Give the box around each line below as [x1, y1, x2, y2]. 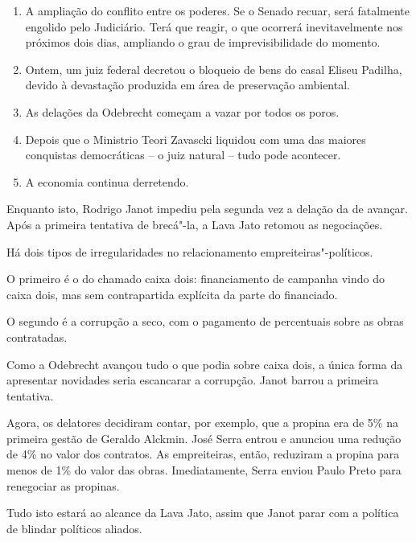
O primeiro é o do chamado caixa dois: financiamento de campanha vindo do [6, 270, 385, 287]
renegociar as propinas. [6, 477, 120, 494]
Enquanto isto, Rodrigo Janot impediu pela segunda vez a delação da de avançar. [6, 200, 408, 217]
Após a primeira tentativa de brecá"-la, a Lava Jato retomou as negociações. [6, 216, 383, 232]
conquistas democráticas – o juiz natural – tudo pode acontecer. [25, 146, 341, 163]
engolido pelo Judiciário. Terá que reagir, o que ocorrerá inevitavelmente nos [25, 18, 403, 35]
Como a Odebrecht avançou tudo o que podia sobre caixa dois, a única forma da [6, 355, 403, 372]
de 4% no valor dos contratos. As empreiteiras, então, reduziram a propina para [6, 446, 400, 462]
